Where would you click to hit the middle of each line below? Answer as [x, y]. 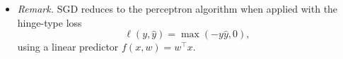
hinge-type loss [50, 22]
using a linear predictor [68, 47]
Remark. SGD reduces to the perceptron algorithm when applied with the [178, 8]
